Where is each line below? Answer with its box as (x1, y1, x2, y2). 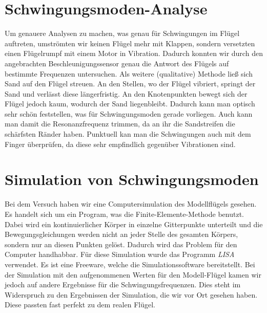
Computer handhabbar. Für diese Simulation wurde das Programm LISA (5, 249, 235, 260)
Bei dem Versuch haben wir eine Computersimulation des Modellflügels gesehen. (5, 198, 257, 209)
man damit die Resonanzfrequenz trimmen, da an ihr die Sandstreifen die (5, 118, 235, 129)
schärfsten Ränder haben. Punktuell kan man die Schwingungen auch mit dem (5, 128, 251, 139)
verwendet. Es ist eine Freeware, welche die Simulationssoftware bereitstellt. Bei (5, 259, 255, 269)
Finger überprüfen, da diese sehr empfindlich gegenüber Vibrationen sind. (5, 138, 236, 149)
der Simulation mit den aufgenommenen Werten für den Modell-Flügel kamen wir (5, 269, 261, 280)
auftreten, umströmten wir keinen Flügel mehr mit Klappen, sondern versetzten (5, 38, 255, 48)
